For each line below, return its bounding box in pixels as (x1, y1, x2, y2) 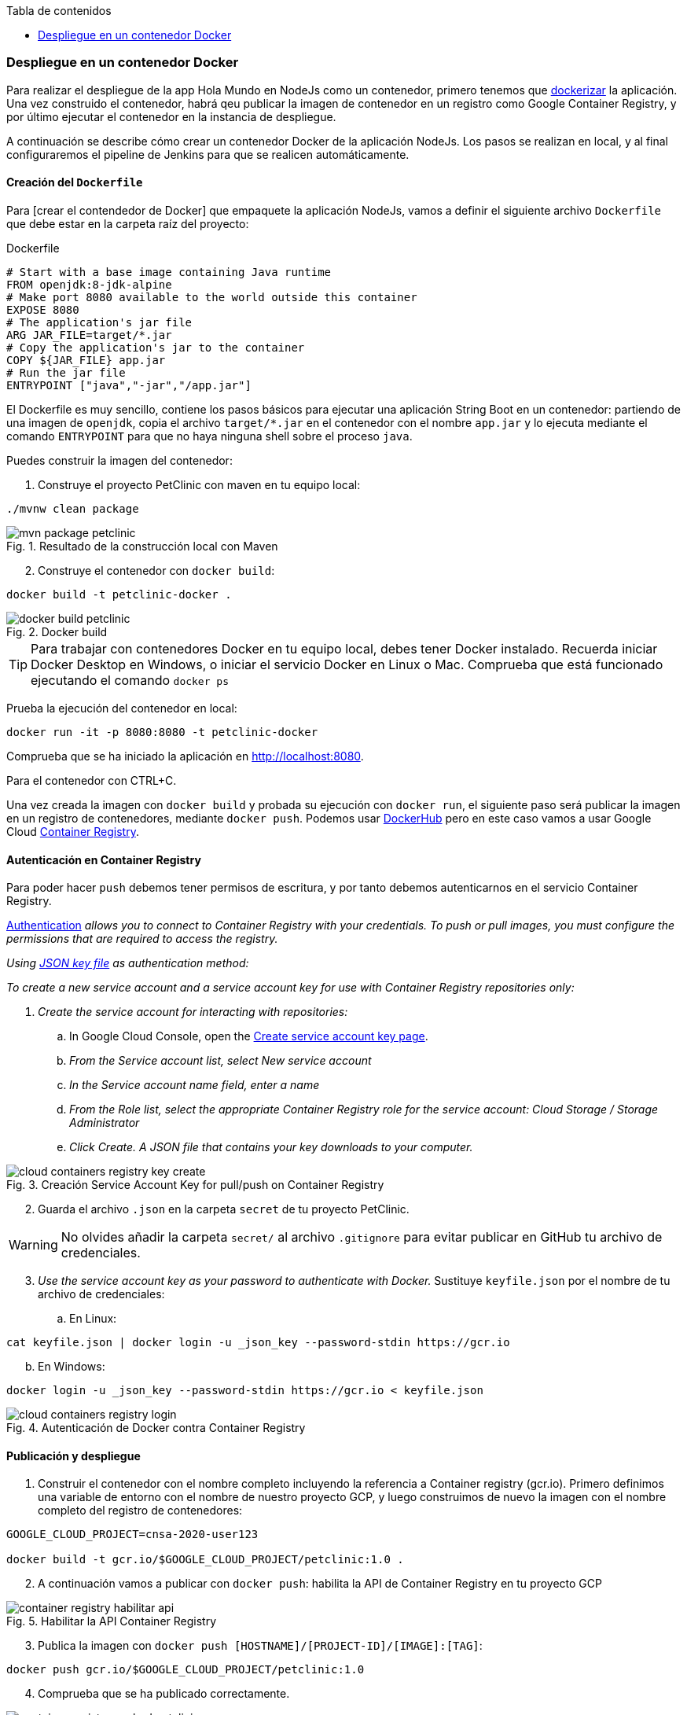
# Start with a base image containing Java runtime (6, 265, 332, 278)
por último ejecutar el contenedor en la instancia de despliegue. (6, 109, 336, 123)
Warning (9, 1237, 58, 1253)
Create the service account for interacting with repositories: (38, 1005, 348, 1019)
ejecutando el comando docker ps (31, 672, 230, 688)
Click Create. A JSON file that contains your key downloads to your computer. (69, 1140, 473, 1154)
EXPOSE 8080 (6, 303, 79, 316)
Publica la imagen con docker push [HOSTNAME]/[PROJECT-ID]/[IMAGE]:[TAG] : (38, 1639, 483, 1653)
